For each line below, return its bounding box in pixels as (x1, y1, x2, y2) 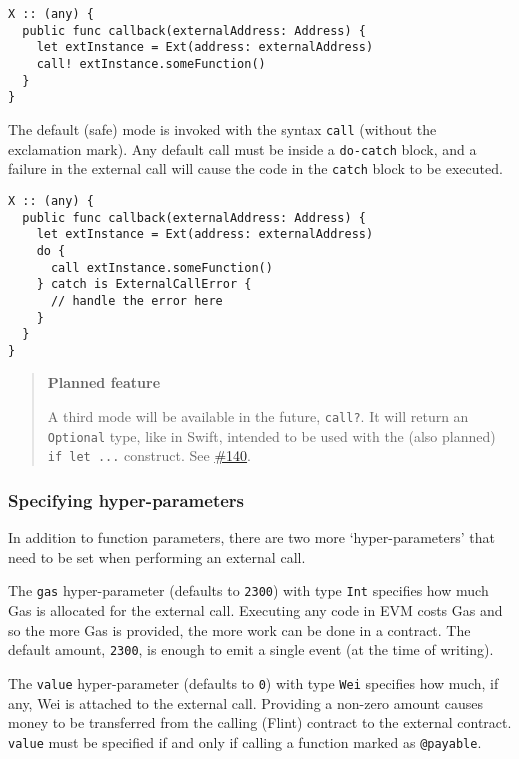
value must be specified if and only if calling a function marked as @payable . (8, 731, 482, 752)
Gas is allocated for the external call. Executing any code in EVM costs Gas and (8, 600, 503, 621)
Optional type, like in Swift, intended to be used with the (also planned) (47, 425, 496, 446)
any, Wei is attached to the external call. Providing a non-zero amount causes (8, 692, 483, 713)
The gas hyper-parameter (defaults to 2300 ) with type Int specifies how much (8, 580, 489, 601)
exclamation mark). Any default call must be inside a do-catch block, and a (8, 138, 477, 159)
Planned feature (47, 372, 161, 393)
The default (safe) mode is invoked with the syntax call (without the (8, 118, 437, 139)
